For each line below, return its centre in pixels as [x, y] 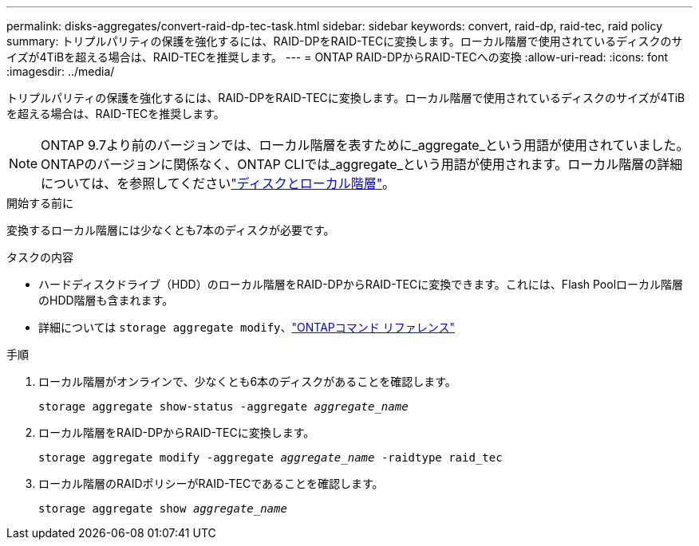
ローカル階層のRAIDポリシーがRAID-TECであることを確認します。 [211, 483]
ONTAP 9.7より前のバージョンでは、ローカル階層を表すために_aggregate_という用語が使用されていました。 [365, 145]
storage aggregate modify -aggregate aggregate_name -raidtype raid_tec [271, 458]
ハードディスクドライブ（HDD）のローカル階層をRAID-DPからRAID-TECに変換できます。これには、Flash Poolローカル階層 [361, 284]
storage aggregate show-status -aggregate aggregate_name [223, 407]
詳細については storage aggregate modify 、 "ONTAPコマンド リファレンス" [247, 327]
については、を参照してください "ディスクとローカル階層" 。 [218, 183]
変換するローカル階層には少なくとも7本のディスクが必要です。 [171, 230]
